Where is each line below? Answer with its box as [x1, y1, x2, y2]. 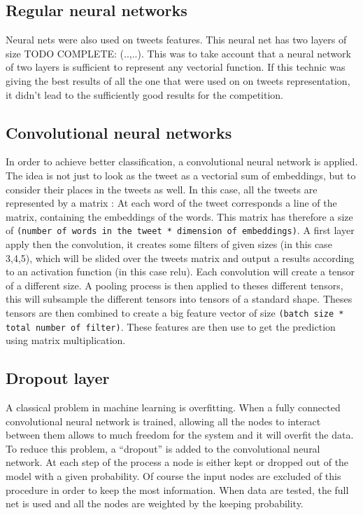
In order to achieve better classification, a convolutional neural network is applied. [6, 154, 358, 169]
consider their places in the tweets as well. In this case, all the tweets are [6, 181, 318, 196]
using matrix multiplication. [6, 333, 126, 348]
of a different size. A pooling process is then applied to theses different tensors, [6, 277, 343, 292]
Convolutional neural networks [6, 121, 232, 143]
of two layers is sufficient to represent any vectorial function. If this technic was [6, 60, 346, 74]
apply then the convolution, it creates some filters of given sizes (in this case [6, 237, 332, 251]
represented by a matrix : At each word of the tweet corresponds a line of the [6, 195, 337, 210]
